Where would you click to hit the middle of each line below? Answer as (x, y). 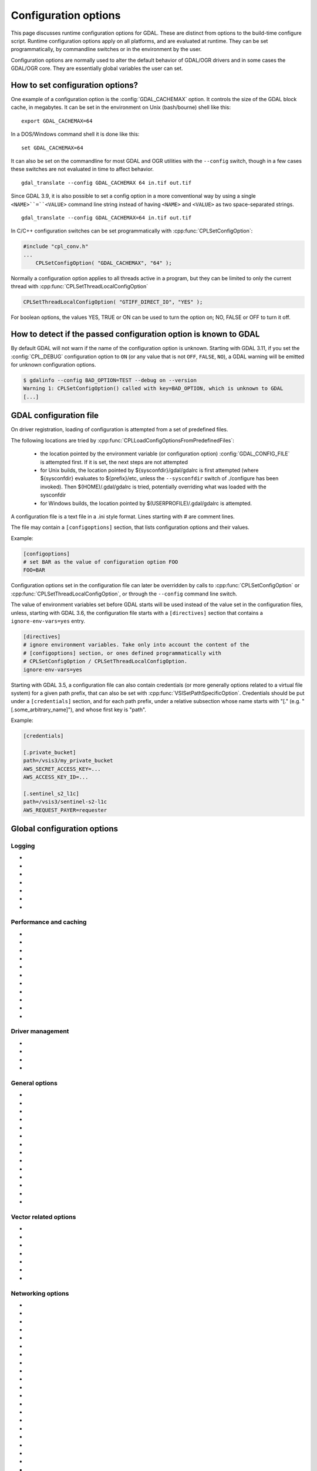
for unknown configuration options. (53, 365)
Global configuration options (65, 829)
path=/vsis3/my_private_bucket (68, 761)
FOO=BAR (34, 570)
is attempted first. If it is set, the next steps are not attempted (114, 462)
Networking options (40, 1293)
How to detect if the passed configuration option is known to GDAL (135, 335)
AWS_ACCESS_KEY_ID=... (56, 777)
